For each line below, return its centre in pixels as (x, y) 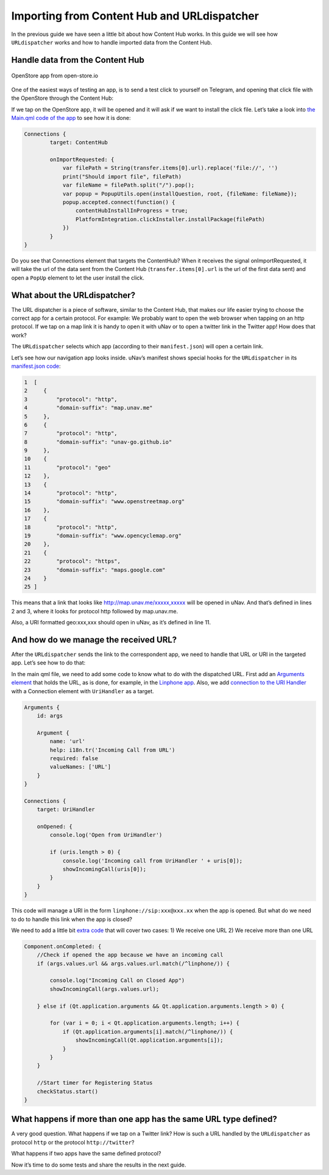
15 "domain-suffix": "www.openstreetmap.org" (104, 502)
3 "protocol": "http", (71, 399)
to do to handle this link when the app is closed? (72, 919)
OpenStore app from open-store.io (55, 76)
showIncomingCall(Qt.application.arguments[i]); (149, 1040)
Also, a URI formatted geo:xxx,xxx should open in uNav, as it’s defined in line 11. (111, 623)
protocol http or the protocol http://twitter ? (73, 1142)
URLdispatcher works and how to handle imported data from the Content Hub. (112, 42)
